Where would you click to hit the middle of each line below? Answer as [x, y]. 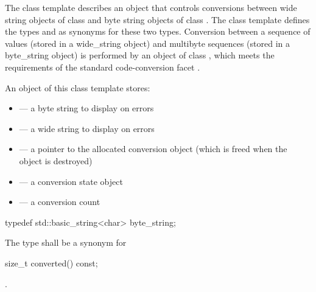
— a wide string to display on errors [87, 128]
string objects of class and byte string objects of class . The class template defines [157, 19]
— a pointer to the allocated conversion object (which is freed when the [153, 149]
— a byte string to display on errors [86, 108]
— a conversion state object [71, 181]
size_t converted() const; [51, 262]
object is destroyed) [56, 160]
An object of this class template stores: [78, 87]
